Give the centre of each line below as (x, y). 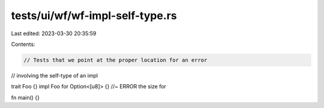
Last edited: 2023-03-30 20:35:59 (54, 33)
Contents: (23, 44)
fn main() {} (25, 97)
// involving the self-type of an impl (55, 75)
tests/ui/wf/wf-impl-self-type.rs (94, 16)
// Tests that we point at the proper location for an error (115, 60)
